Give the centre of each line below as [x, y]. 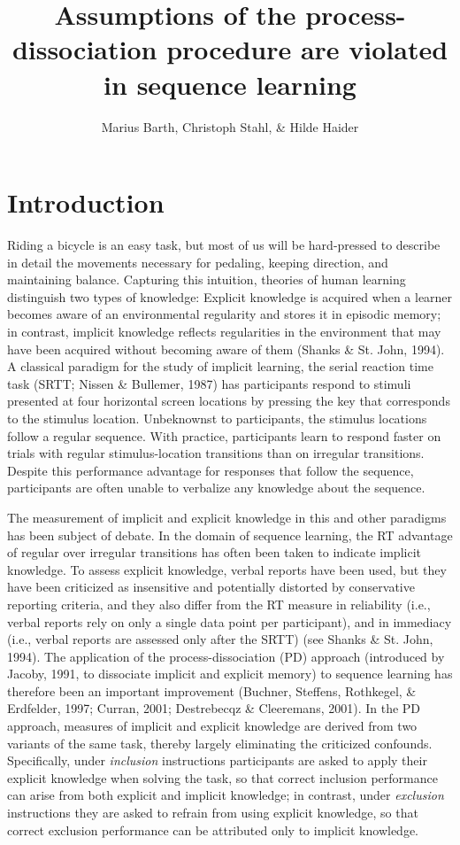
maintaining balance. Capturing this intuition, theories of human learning [207, 279]
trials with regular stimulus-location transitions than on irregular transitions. [216, 453]
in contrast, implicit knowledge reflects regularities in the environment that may [224, 331]
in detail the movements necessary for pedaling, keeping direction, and [198, 262]
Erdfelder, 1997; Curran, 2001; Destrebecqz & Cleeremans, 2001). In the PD [214, 708]
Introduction [86, 202]
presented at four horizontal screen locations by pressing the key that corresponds [229, 401]
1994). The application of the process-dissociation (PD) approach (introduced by [226, 656]
